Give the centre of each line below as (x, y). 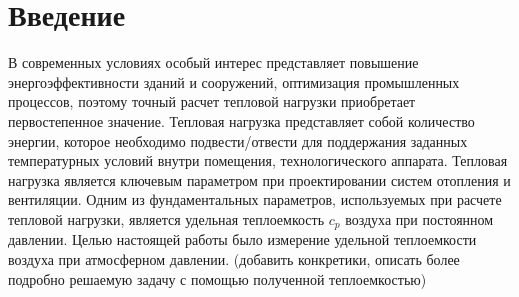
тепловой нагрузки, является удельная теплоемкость (166, 218)
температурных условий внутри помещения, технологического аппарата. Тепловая (258, 160)
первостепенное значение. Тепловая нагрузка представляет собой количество (241, 120)
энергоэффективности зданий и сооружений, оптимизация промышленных (234, 81)
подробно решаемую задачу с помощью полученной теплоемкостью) (217, 278)
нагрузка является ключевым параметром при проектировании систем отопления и (259, 179)
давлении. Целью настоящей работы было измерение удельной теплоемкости (242, 239)
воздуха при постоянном (419, 218)
